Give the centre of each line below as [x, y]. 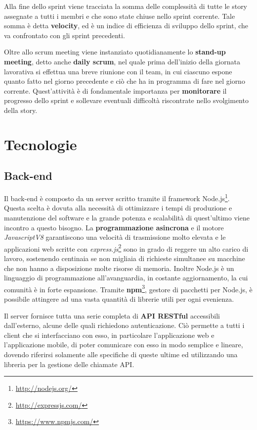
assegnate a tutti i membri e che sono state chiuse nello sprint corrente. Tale [120, 16]
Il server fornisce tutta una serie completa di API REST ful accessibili [112, 315]
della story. [21, 110]
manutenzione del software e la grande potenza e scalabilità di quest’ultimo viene [127, 217]
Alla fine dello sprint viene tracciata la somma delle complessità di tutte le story [126, 6]
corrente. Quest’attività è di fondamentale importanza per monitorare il [115, 90]
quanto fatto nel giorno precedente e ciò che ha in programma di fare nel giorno [125, 81]
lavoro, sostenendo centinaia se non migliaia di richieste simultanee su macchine [125, 258]
